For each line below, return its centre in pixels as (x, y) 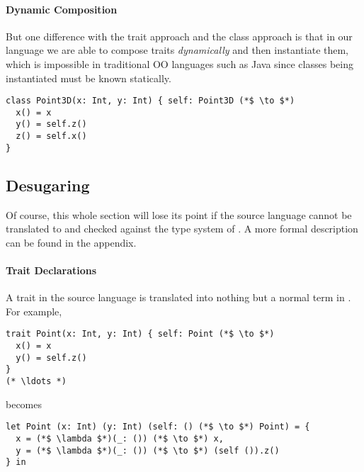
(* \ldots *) (36, 382)
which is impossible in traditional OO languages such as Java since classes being (180, 63)
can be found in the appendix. (71, 242)
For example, (34, 311)
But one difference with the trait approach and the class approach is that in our (179, 36)
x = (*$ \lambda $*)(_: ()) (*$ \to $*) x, (120, 438)
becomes (24, 404)
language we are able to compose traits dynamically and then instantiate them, (177, 50)
